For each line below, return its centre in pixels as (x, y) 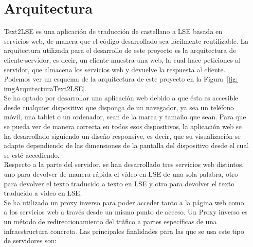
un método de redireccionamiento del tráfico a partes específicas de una (110, 221)
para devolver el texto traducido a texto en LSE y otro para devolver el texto (119, 183)
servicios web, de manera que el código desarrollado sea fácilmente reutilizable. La (126, 41)
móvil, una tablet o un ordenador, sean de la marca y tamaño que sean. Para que (125, 117)
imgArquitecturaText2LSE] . (45, 88)
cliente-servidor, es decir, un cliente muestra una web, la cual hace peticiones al (122, 59)
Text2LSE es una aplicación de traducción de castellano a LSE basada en (113, 31)
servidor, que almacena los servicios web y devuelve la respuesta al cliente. (115, 69)
